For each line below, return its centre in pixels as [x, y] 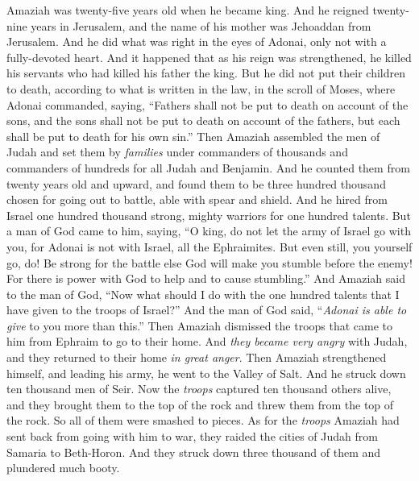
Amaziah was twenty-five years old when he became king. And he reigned [188, 10]
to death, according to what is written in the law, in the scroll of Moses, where [201, 88]
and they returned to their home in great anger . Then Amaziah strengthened [197, 357]
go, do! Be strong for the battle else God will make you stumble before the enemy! [209, 262]
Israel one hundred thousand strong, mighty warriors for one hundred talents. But [209, 215]
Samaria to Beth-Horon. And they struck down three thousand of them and [194, 452]
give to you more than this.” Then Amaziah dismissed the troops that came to [200, 325]
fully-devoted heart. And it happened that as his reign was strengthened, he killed [209, 57]
